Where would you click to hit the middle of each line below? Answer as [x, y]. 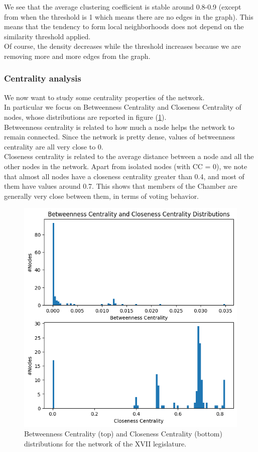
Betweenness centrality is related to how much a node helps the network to [119, 127]
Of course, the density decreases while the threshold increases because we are [122, 46]
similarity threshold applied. [47, 36]
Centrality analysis [43, 78]
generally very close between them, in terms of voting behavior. [102, 196]
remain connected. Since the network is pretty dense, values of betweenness [120, 137]
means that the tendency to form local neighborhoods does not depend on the [124, 26]
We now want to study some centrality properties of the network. [104, 97]
